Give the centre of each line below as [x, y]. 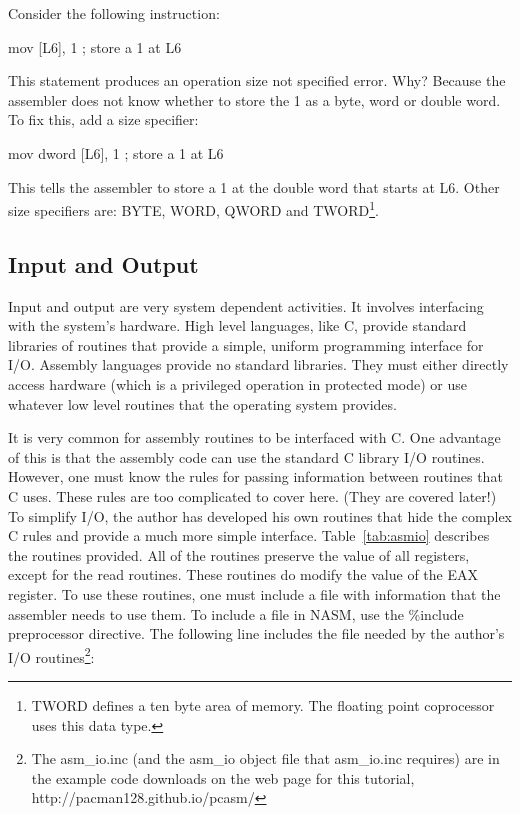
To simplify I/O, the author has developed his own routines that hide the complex [260, 515]
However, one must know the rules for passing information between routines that [255, 476]
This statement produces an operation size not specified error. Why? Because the [257, 80]
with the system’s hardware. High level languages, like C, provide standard [237, 325]
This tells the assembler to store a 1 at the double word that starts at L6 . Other [254, 186]
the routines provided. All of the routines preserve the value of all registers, [239, 554]
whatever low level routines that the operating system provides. [202, 403]
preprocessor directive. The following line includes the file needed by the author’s [256, 633]
